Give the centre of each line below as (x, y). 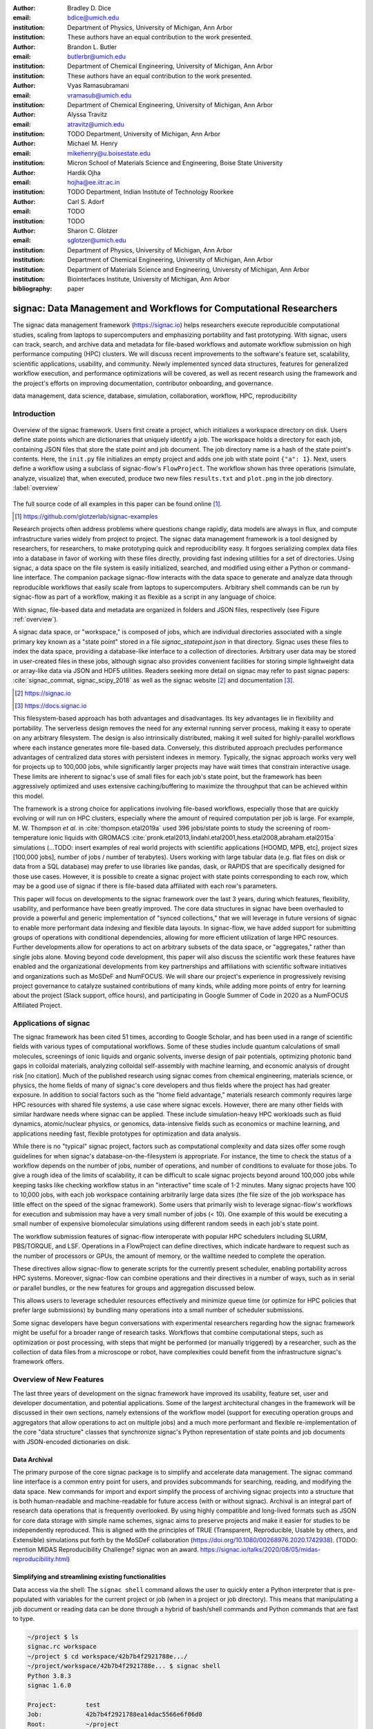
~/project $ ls (53, 1637)
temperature (30, 838)
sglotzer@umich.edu (97, 240)
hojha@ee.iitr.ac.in (94, 183)
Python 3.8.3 (49, 1676)
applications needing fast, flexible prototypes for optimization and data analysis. (127, 1134)
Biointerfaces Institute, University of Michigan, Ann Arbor (149, 279)
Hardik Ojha (84, 172)
